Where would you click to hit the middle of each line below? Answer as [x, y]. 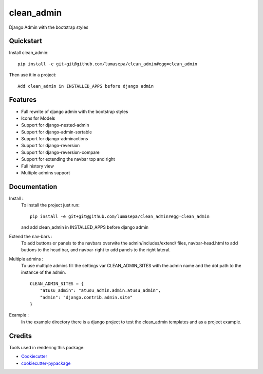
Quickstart [26, 41]
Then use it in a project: [33, 75]
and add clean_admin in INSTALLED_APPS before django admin [85, 227]
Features [23, 100]
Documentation [33, 187]
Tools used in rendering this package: [47, 347]
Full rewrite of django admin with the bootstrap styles [75, 112]
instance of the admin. [44, 272]
